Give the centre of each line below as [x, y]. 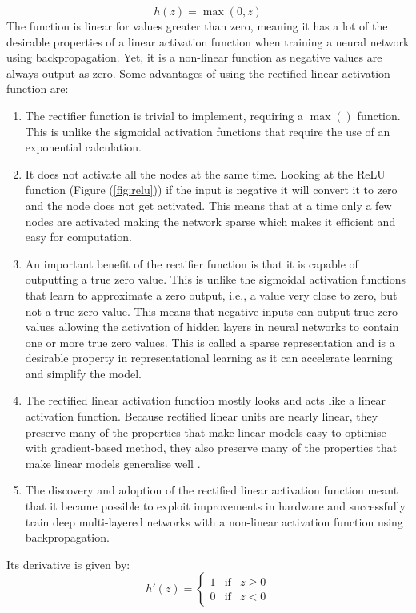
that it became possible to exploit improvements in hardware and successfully [215, 506]
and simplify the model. [83, 373]
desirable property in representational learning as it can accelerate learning [209, 358]
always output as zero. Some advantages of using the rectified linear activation [198, 73]
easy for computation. [78, 237]
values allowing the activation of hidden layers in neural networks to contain [212, 327]
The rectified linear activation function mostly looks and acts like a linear [206, 400]
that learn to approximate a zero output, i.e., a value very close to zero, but [211, 294]
